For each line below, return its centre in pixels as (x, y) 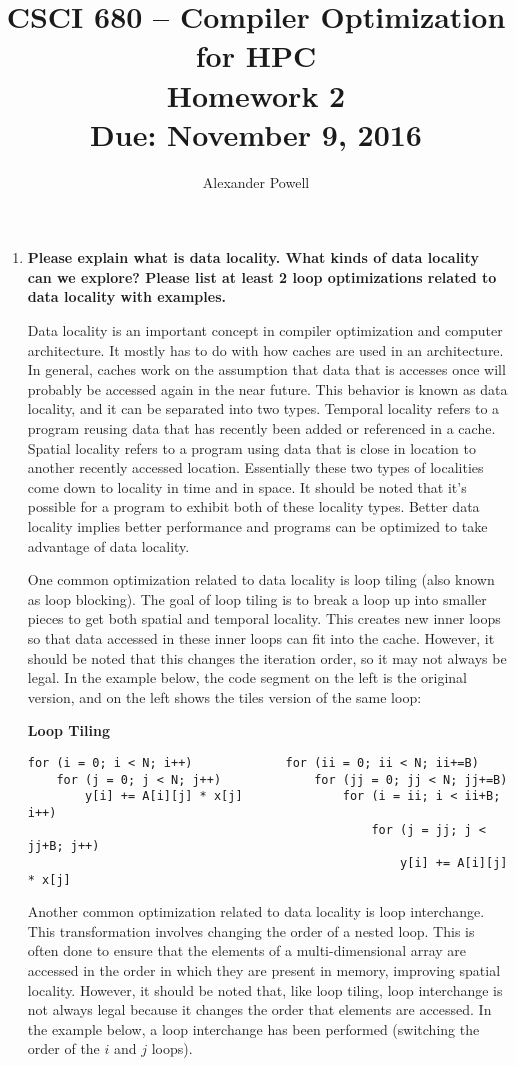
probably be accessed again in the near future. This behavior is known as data (267, 388)
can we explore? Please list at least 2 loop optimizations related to (262, 276)
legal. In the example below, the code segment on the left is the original (247, 677)
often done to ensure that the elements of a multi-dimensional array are (247, 950)
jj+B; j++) (63, 846)
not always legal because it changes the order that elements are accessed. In (259, 1009)
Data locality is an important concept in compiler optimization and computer (265, 330)
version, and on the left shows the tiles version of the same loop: (224, 696)
